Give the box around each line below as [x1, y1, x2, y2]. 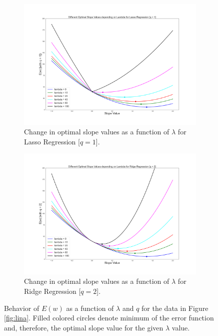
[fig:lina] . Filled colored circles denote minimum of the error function [4, 312, 214, 323]
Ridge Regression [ [24, 286, 81, 296]
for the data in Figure [141, 302, 208, 313]
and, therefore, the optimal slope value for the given [4, 322, 163, 332]
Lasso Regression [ [24, 136, 80, 146]
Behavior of [4, 302, 39, 313]
